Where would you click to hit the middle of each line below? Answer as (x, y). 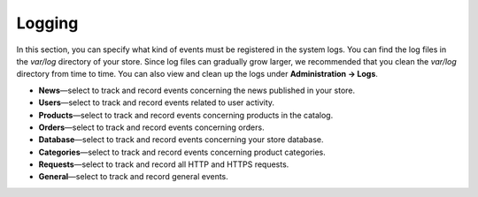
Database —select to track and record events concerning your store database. (181, 140)
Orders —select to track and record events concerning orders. (151, 127)
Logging (47, 23)
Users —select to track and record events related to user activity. (156, 102)
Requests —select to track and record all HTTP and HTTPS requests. (164, 164)
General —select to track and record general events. (134, 177)
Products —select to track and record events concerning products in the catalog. (186, 115)
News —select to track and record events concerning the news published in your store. (197, 90)
